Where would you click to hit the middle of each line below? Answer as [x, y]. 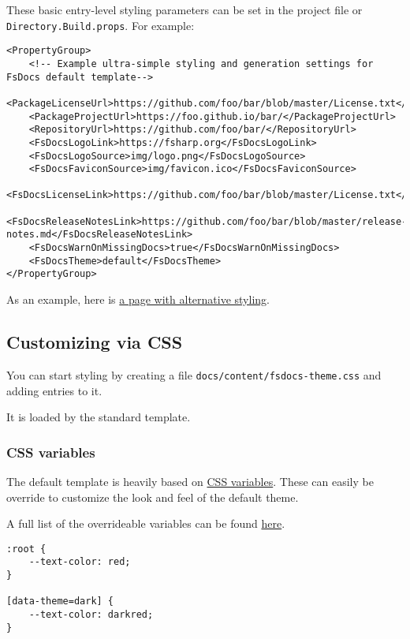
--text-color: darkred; [91, 614]
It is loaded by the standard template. [99, 417]
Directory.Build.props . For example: [101, 25]
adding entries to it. [54, 390]
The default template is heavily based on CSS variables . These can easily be [190, 481]
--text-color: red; [80, 562]
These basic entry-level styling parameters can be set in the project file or [184, 9]
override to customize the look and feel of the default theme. [153, 497]
